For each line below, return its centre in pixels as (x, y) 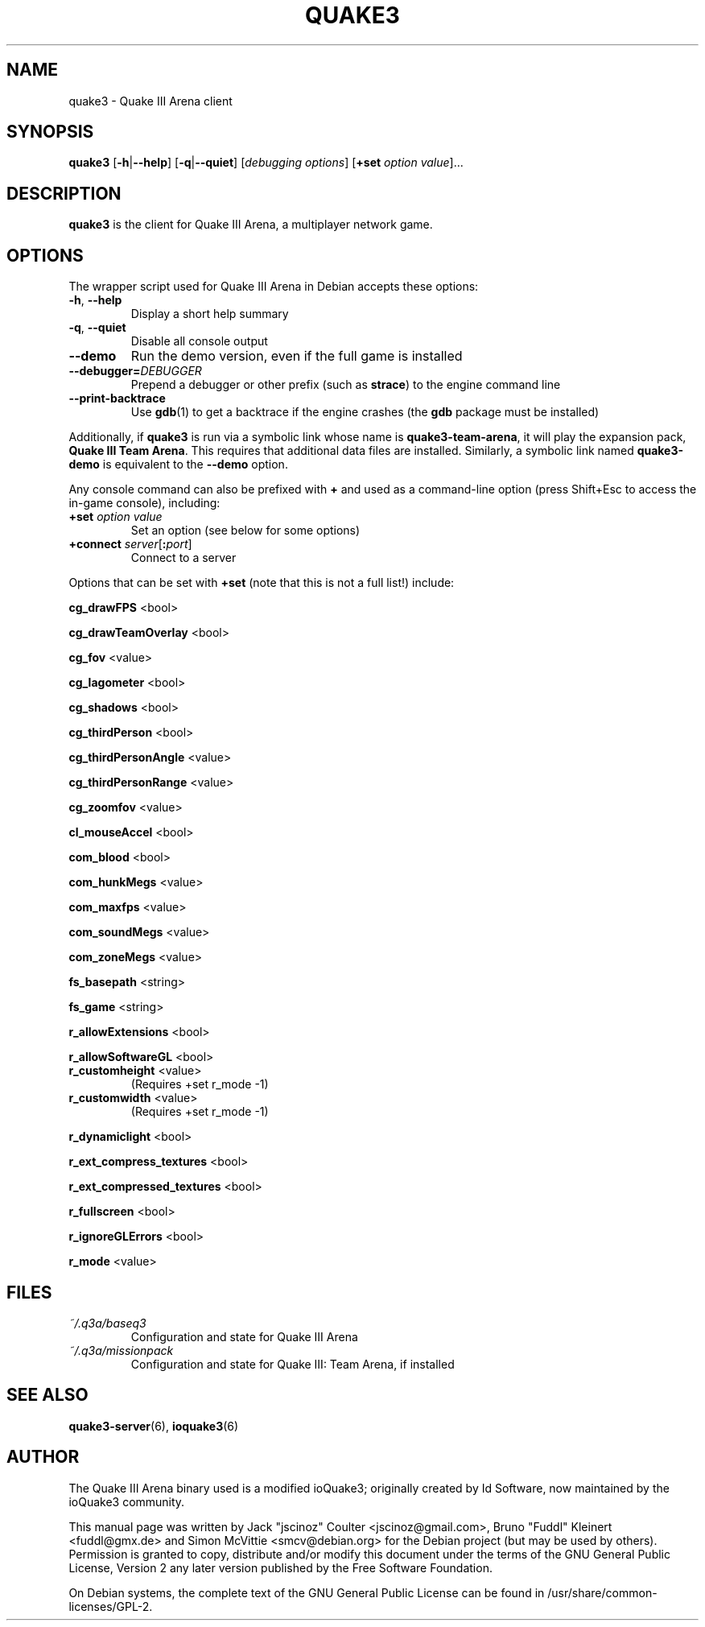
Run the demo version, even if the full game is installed (297, 356)
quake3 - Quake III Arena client (150, 101)
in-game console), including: (144, 503)
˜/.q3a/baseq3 (107, 1323)
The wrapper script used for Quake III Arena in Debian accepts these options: (274, 287)
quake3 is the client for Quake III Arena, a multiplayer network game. (251, 225)
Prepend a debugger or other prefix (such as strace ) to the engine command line (346, 385)
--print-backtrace (117, 398)
